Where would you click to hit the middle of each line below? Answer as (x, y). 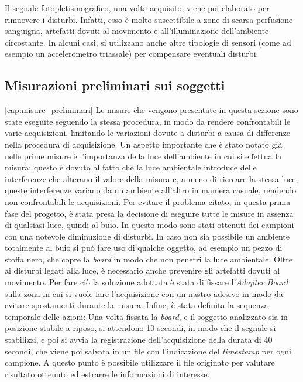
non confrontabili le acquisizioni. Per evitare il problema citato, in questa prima (148, 201)
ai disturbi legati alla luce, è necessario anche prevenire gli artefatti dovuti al (142, 270)
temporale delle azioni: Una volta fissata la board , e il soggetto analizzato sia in (146, 316)
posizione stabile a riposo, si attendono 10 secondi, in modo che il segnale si (140, 328)
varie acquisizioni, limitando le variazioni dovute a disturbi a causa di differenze (148, 133)
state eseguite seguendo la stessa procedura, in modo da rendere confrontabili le (148, 121)
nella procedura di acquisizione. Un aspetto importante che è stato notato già (144, 144)
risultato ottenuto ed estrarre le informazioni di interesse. (107, 374)
